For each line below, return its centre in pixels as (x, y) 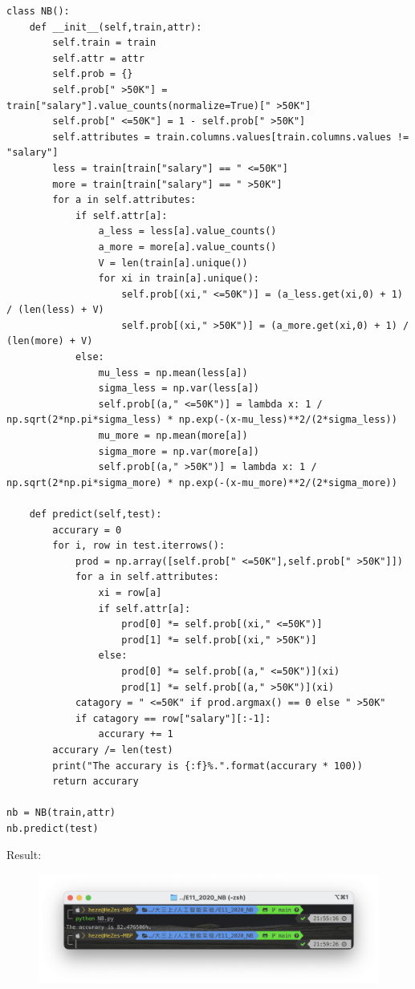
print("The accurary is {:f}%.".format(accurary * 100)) (207, 766)
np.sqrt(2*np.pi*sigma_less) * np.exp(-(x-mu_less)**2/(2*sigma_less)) (202, 420)
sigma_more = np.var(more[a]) (179, 451)
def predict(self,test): (96, 514)
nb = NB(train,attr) (61, 813)
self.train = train (104, 43)
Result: (24, 855)
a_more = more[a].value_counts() (187, 247)
